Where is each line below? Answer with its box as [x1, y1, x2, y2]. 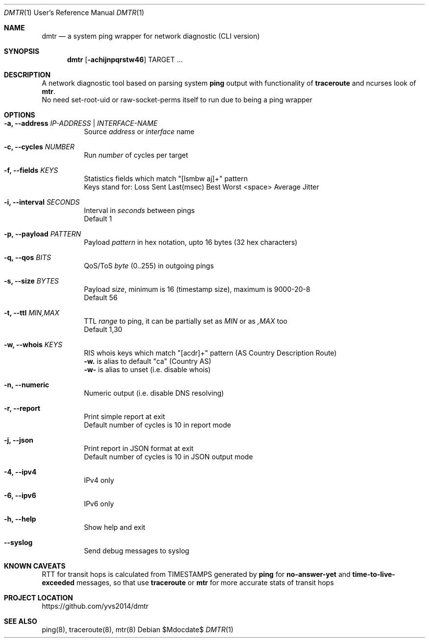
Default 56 [84, 293, 118, 302]
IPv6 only [84, 499, 114, 508]
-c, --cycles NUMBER [4, 143, 74, 151]
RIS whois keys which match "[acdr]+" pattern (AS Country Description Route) [84, 349, 337, 357]
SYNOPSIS [4, 47, 40, 55]
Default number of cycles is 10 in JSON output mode [84, 452, 253, 461]
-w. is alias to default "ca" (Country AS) [84, 357, 212, 365]
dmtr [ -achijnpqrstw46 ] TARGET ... [67, 55, 183, 64]
